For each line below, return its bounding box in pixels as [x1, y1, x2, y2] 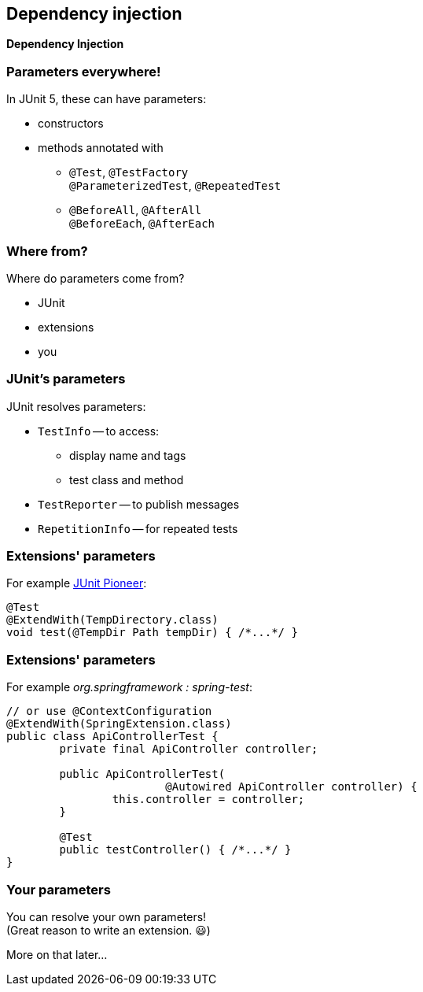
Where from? [6, 242, 88, 259]
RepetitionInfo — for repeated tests [38, 521, 238, 535]
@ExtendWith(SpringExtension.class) [6, 717, 232, 731]
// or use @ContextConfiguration [6, 705, 212, 718]
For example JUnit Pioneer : [6, 576, 147, 590]
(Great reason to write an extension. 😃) [6, 923, 211, 937]
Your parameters [6, 881, 111, 898]
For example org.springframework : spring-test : [6, 680, 252, 694]
